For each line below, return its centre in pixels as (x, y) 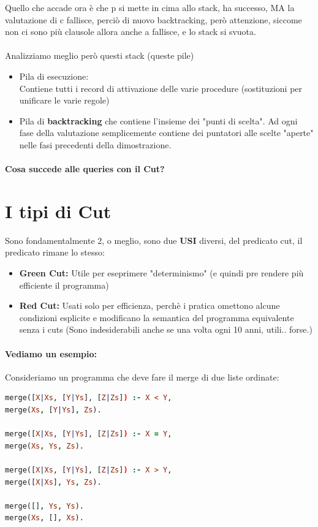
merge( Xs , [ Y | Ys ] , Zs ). (53, 410)
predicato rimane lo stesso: (55, 252)
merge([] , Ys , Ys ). (44, 506)
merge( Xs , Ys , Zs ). (44, 446)
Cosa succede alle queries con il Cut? (85, 169)
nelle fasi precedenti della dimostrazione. (95, 144)
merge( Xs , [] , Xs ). (44, 518)
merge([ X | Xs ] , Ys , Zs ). (53, 482)
